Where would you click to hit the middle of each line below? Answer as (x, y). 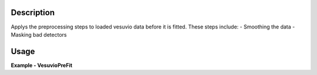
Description (33, 12)
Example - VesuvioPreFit (42, 65)
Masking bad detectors (39, 34)
